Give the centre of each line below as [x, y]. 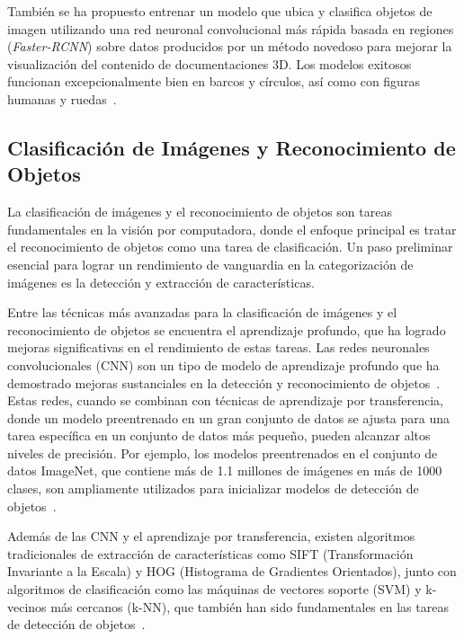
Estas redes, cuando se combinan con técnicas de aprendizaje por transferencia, [225, 400]
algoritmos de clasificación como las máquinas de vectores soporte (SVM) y [214, 589]
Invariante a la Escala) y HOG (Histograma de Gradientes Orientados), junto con [232, 571]
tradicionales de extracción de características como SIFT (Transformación [210, 553]
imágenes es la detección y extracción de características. [161, 282]
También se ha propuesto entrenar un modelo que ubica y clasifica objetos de [220, 11]
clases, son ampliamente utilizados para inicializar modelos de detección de [213, 488]
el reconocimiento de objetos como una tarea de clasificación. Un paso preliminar [230, 247]
